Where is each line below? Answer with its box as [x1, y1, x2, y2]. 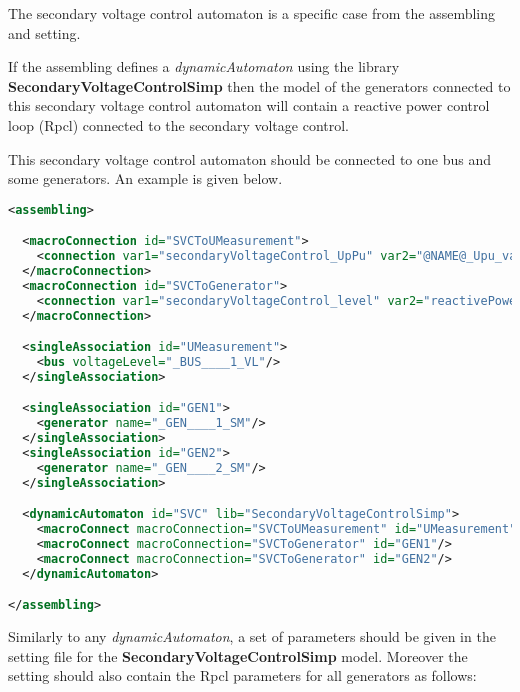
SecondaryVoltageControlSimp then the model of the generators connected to [8, 75, 511, 96]
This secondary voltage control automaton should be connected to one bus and [8, 148, 491, 169]
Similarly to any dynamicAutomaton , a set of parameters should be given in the [8, 626, 496, 647]
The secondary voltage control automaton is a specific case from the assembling [8, 3, 496, 23]
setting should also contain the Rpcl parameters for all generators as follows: [8, 665, 477, 686]
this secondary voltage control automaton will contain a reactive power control [8, 95, 490, 116]
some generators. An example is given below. [8, 168, 283, 189]
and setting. [8, 22, 81, 43]
